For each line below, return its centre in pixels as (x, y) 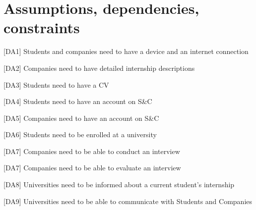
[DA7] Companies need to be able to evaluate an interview (92, 168)
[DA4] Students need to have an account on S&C (78, 101)
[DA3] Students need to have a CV (56, 84)
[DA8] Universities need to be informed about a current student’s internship (119, 184)
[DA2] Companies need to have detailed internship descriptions (99, 68)
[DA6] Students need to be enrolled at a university (80, 134)
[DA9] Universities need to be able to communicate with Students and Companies (128, 201)
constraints (42, 27)
